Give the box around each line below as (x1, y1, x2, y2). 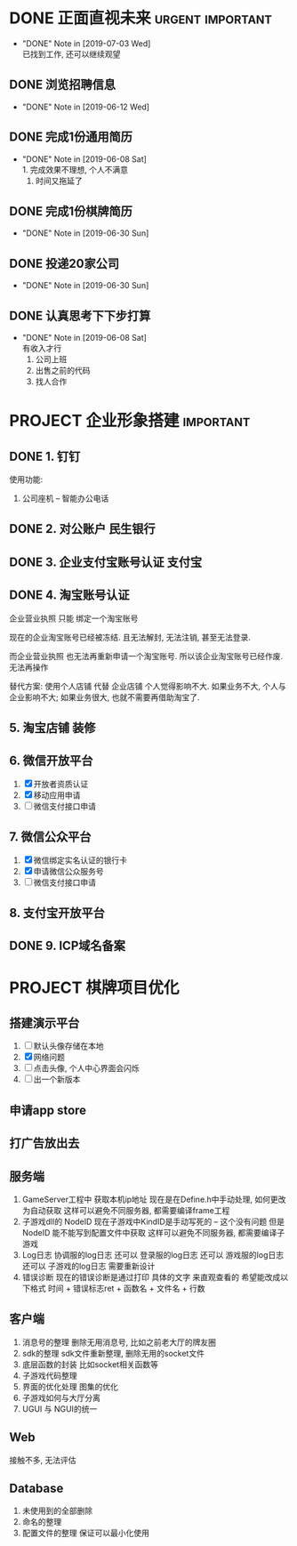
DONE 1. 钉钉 (9, 448, 81, 463)
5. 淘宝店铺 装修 (9, 720, 96, 735)
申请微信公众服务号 (33, 866, 104, 876)
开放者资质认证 (33, 778, 89, 789)
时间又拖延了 (35, 175, 83, 186)
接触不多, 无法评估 (9, 1454, 76, 1465)
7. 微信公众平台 (9, 829, 92, 845)
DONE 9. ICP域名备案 (9, 938, 126, 954)
